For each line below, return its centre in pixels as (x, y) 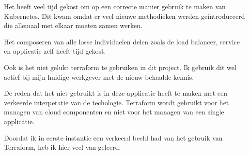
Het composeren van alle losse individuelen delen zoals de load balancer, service (122, 41)
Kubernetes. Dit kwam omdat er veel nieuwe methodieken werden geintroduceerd (124, 16)
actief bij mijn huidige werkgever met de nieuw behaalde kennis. (99, 77)
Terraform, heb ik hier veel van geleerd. (62, 147)
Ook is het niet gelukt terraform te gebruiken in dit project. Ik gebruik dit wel (120, 67)
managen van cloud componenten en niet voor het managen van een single (114, 112)
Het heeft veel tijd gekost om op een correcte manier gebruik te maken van (115, 6)
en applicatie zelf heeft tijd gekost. (55, 51)
